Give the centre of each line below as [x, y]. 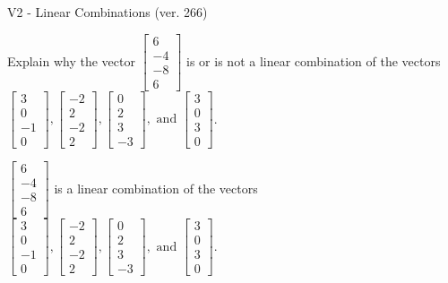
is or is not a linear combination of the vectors [314, 60]
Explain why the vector [71, 60]
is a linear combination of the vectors [156, 188]
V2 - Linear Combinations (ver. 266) [108, 12]
